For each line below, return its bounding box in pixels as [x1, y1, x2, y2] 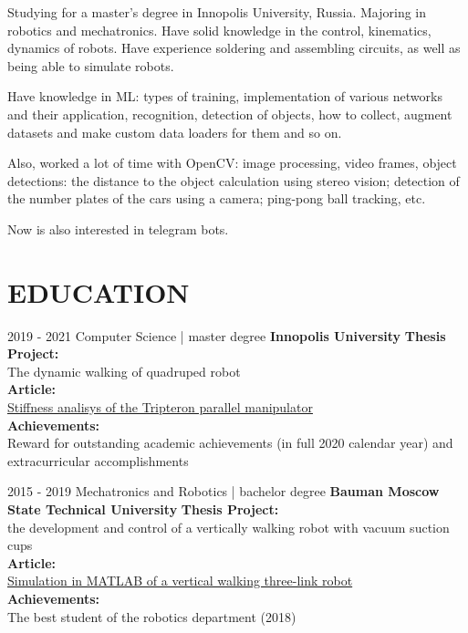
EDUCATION [7, 273, 190, 310]
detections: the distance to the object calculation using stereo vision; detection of [7, 171, 460, 190]
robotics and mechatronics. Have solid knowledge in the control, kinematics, [7, 20, 432, 39]
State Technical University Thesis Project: [7, 500, 279, 518]
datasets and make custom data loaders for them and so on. [7, 122, 342, 141]
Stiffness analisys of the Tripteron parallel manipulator [7, 398, 313, 417]
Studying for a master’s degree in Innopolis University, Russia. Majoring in [7, 3, 427, 21]
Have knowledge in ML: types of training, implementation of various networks [7, 87, 442, 106]
